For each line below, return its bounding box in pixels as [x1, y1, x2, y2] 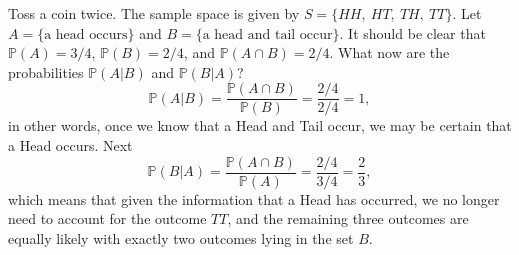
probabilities [8, 61, 84, 82]
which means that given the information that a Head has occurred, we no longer [8, 188, 500, 209]
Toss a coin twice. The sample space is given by [8, 3, 300, 23]
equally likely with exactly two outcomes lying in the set [8, 227, 354, 248]
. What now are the [329, 42, 450, 63]
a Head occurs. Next [8, 135, 133, 156]
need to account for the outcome [8, 208, 207, 229]
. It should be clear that [339, 22, 486, 43]
